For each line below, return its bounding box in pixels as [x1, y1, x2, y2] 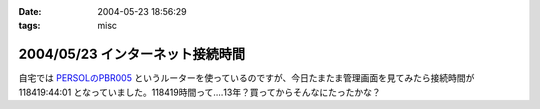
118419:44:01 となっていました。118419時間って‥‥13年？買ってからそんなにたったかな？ [18, 86, 381, 98]
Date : [18, 6, 42, 17]
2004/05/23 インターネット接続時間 [18, 46, 246, 63]
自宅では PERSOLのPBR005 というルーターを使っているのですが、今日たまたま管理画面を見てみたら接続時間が [18, 72, 475, 84]
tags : [18, 20, 41, 32]
